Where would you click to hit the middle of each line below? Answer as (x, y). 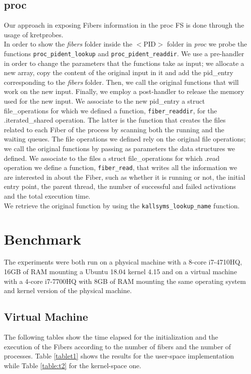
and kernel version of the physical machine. (68, 290)
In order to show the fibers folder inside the (68, 44)
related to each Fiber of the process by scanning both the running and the (114, 129)
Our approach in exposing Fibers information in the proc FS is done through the (124, 25)
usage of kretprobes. (34, 34)
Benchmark (43, 239)
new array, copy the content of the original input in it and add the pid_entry (119, 72)
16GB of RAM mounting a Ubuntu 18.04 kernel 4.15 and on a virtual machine (120, 272)
